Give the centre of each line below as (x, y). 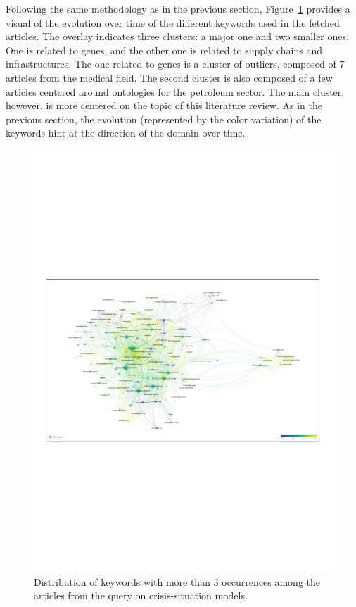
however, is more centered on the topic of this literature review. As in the (164, 105)
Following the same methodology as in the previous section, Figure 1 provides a (178, 8)
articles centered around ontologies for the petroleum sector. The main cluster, (175, 91)
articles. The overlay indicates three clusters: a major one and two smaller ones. (177, 36)
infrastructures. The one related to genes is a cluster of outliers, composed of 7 (175, 64)
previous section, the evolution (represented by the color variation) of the (164, 119)
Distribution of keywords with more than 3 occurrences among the (177, 581)
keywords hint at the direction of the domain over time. (126, 133)
